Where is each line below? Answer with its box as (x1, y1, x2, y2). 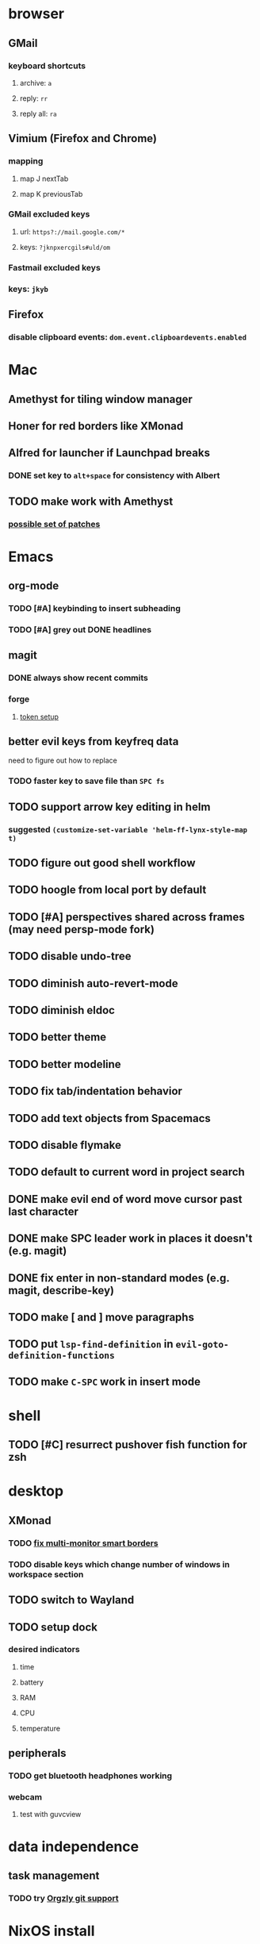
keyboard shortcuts (8, 60, 86, 71)
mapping (8, 156, 44, 167)
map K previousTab (19, 189, 83, 198)
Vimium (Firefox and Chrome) (8, 132, 157, 145)
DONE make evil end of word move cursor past (8, 1192, 243, 1206)
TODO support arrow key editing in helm (8, 800, 211, 813)
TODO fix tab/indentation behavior (8, 1085, 182, 1098)
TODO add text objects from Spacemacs (8, 1112, 212, 1125)
